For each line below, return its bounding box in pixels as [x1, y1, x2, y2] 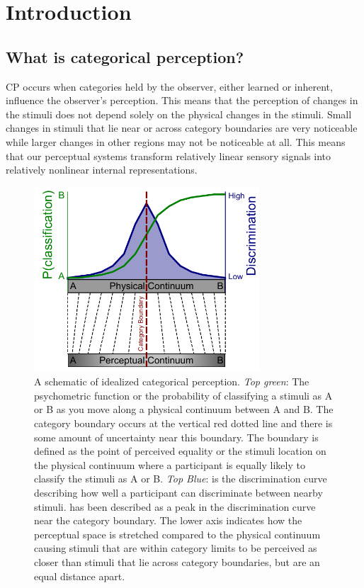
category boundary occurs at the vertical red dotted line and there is [34, 416, 333, 431]
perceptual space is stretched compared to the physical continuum [34, 526, 321, 541]
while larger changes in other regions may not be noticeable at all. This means [6, 134, 346, 149]
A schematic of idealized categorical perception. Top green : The [34, 374, 309, 389]
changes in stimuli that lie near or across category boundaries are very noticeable [6, 120, 358, 135]
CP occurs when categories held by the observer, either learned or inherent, [6, 79, 333, 94]
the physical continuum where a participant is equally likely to [34, 457, 305, 472]
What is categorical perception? [6, 45, 244, 67]
